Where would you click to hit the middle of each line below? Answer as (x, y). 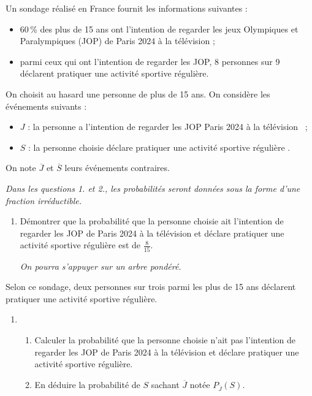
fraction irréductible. (44, 200)
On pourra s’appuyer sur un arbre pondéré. (101, 266)
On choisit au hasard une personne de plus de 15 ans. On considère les (138, 93)
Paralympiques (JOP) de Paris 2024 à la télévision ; (117, 41)
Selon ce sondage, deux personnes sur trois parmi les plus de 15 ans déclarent (151, 287)
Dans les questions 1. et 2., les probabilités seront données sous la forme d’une (153, 188)
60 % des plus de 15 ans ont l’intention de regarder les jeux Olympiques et (159, 29)
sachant (165, 384)
